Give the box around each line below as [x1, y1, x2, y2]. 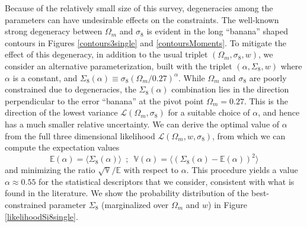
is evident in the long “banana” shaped [146, 25, 288, 37]
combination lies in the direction [171, 83, 289, 95]
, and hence [258, 106, 300, 119]
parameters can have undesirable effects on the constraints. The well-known [5, 13, 279, 25]
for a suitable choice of [168, 106, 250, 119]
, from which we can [212, 129, 286, 142]
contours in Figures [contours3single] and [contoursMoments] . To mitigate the [5, 36, 286, 49]
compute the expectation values [5, 141, 120, 154]
